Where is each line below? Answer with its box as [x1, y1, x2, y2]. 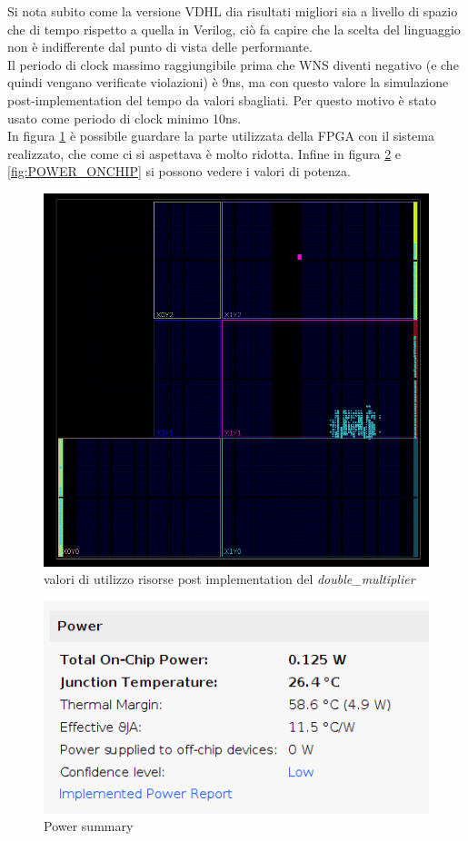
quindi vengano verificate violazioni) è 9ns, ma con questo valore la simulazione [7, 73, 449, 92]
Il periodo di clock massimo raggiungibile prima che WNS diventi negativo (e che [7, 54, 459, 74]
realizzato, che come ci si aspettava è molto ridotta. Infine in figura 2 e [7, 143, 402, 163]
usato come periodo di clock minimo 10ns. [7, 108, 242, 127]
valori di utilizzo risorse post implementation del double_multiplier [44, 569, 415, 589]
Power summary [44, 816, 134, 836]
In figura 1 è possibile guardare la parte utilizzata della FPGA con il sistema [7, 126, 434, 145]
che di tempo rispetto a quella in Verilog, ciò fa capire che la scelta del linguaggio [7, 19, 461, 38]
